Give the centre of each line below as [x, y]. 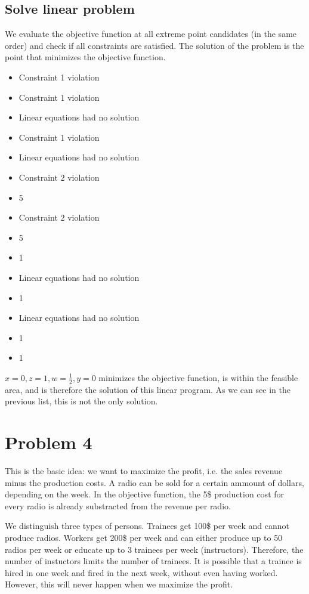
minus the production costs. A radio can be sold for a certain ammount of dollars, [154, 482]
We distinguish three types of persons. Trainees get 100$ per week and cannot [147, 526]
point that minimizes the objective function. [85, 57]
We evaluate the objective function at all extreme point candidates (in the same [151, 34]
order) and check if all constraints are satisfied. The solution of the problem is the [154, 45]
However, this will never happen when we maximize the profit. [119, 584]
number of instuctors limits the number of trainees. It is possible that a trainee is [153, 561]
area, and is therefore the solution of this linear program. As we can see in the [148, 389]
